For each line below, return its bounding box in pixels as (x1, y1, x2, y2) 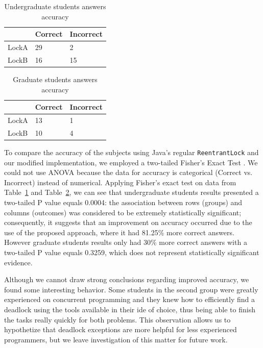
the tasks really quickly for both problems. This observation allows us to (4, 314, 231, 325)
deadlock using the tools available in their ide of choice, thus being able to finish (4, 304, 255, 314)
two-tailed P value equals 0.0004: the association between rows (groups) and (4, 196, 243, 207)
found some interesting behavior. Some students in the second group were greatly (4, 284, 258, 294)
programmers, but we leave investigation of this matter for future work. (4, 334, 228, 344)
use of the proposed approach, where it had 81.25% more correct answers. (4, 227, 234, 237)
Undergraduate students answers (4, 1, 106, 11)
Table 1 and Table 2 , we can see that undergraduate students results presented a (4, 187, 259, 197)
